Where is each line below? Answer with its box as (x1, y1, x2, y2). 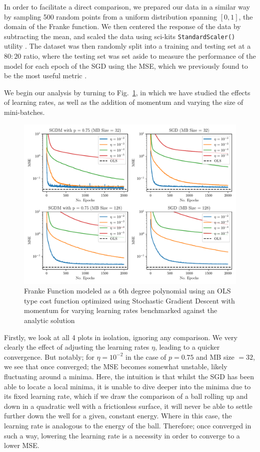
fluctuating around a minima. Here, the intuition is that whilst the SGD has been (4, 371, 254, 381)
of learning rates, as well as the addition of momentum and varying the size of (4, 97, 243, 107)
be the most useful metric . (4, 70, 87, 81)
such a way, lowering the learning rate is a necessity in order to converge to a (4, 430, 240, 440)
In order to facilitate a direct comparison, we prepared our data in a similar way (4, 2, 250, 12)
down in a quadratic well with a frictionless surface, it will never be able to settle (4, 400, 252, 411)
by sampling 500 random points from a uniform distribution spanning (4, 11, 217, 22)
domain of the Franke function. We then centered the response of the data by (4, 21, 241, 32)
